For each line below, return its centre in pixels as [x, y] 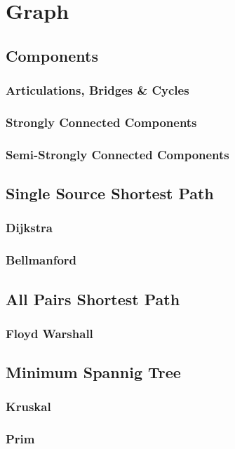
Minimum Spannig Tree [93, 372]
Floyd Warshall [49, 333]
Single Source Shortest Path [110, 193]
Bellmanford [41, 260]
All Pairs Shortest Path [93, 299]
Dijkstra [29, 228]
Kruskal [28, 407]
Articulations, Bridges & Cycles [98, 90]
